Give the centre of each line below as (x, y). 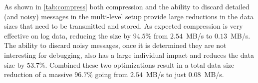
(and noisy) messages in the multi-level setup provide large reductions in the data (129, 16)
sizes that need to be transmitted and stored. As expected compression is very (124, 26)
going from (112, 74)
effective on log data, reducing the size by (68, 35)
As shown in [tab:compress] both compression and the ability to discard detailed (127, 6)
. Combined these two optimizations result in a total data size (140, 64)
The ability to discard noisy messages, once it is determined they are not (115, 45)
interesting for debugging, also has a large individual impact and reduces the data (129, 55)
